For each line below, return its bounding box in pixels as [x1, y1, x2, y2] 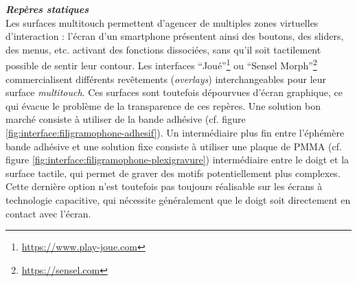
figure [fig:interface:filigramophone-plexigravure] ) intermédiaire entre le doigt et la [5, 152, 349, 167]
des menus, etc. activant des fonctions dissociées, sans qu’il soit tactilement [5, 42, 321, 56]
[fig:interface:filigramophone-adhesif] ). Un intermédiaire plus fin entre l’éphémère [5, 126, 345, 139]
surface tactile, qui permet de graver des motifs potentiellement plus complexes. [5, 165, 341, 180]
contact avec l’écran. [5, 206, 91, 220]
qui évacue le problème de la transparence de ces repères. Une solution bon [5, 98, 321, 113]
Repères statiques [5, 2, 89, 16]
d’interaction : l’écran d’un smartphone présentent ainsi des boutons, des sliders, [5, 29, 344, 43]
